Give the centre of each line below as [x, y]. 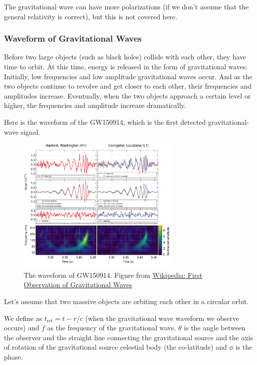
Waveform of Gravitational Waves [73, 38]
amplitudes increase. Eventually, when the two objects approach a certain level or [128, 95]
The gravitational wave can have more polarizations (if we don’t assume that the [126, 6]
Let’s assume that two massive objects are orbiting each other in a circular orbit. [127, 301]
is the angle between [215, 328]
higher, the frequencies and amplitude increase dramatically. [95, 105]
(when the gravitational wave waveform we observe [162, 318]
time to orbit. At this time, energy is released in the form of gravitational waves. [126, 66]
